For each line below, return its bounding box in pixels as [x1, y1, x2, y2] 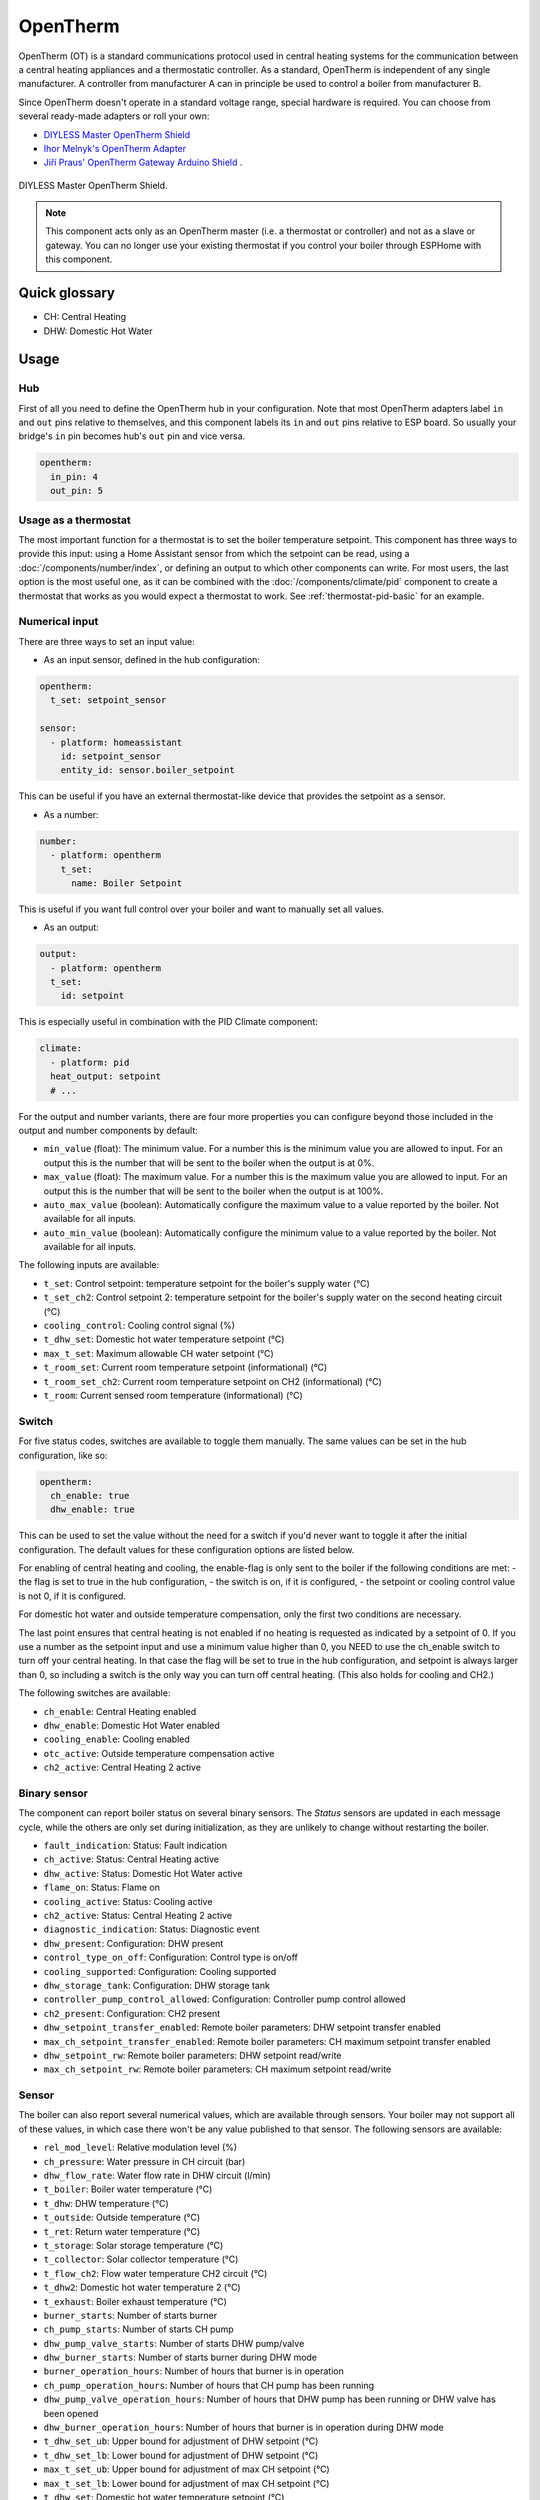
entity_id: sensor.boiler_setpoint [60, 765, 235, 776]
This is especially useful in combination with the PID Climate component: [18, 1016, 319, 1028]
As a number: [43, 808, 99, 820]
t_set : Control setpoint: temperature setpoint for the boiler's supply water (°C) [43, 1277, 370, 1289]
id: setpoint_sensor [60, 751, 162, 762]
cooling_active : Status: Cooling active [43, 1895, 213, 1907]
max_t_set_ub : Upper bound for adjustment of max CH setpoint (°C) [43, 2463, 330, 2475]
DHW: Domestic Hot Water [43, 325, 153, 337]
